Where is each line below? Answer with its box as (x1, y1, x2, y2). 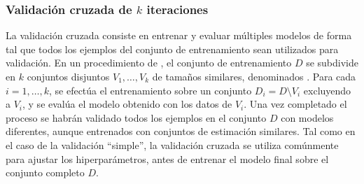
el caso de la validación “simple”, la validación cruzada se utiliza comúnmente (6, 137, 339, 152)
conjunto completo (6, 165, 85, 180)
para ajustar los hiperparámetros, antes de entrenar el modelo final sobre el (6, 151, 329, 166)
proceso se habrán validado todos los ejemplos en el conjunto (6, 110, 267, 125)
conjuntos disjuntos (27, 69, 110, 83)
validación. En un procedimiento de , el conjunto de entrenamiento (6, 55, 292, 70)
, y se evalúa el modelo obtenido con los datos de (22, 97, 232, 111)
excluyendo (303, 83, 351, 97)
